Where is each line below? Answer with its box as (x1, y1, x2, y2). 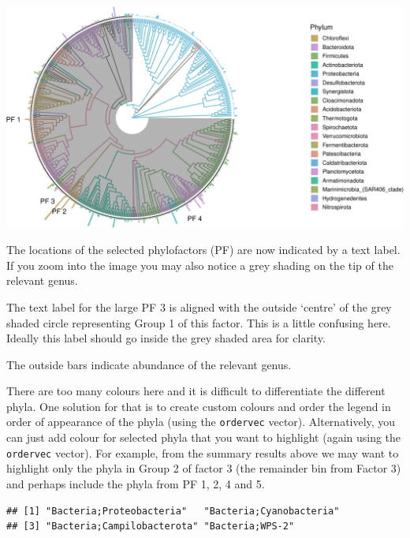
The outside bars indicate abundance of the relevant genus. (6, 356, 292, 372)
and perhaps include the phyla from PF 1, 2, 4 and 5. (6, 475, 265, 491)
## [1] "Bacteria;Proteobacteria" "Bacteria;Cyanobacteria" (6, 505, 340, 517)
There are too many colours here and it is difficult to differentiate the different (6, 383, 386, 399)
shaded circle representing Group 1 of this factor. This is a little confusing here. (6, 314, 391, 331)
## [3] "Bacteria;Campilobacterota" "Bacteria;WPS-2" (6, 521, 295, 532)
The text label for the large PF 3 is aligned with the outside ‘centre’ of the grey (6, 298, 392, 315)
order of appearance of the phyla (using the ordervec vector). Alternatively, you (6, 413, 396, 430)
